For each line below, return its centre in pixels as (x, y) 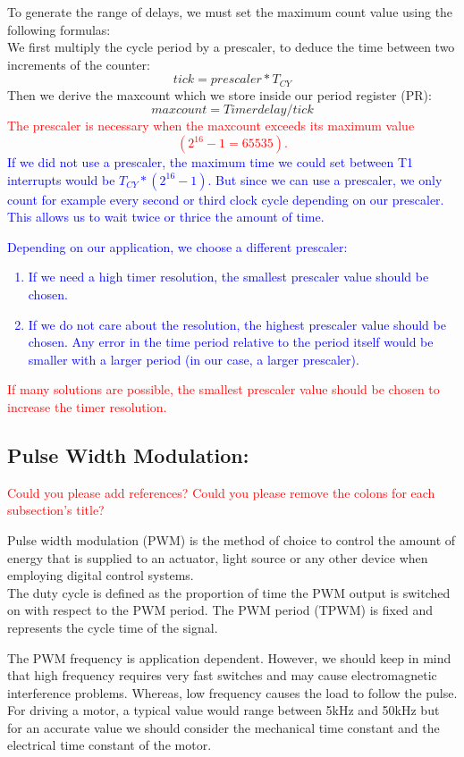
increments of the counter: (79, 64)
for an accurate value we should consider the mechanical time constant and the (224, 727)
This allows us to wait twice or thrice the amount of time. (166, 217)
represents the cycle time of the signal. (113, 627)
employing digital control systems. (101, 575)
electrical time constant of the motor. (110, 745)
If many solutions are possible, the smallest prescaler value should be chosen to (224, 389)
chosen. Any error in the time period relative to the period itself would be (231, 342)
